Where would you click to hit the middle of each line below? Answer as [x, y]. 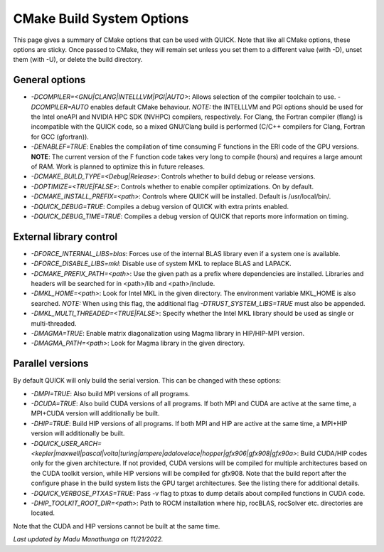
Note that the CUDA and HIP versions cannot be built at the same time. [117, 526]
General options [49, 80]
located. [43, 513]
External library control [65, 237]
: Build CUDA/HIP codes [332, 453]
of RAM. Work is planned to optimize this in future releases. [118, 166]
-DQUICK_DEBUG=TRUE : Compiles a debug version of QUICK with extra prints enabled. [160, 206]
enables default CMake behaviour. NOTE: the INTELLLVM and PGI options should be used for [226, 107]
